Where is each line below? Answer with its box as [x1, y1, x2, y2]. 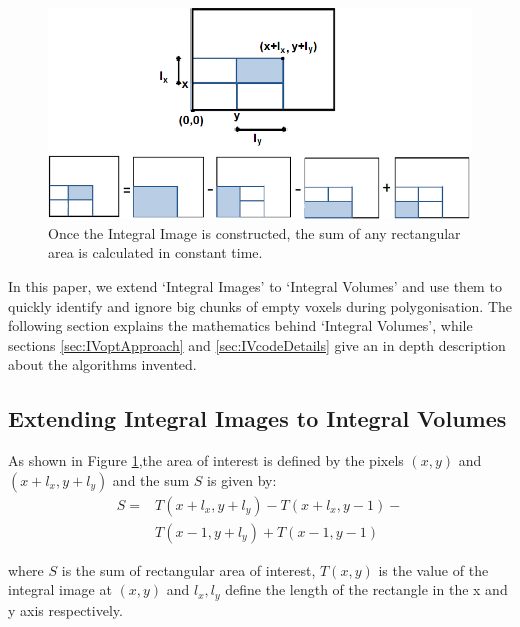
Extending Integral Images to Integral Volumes [8, 403, 507, 434]
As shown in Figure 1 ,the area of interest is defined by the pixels [8, 450, 404, 471]
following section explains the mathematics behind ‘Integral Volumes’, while [8, 315, 473, 336]
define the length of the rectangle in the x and [225, 579, 508, 600]
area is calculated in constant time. [48, 242, 263, 263]
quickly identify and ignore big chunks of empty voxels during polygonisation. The [8, 295, 512, 316]
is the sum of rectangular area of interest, [61, 559, 316, 580]
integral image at [8, 579, 112, 600]
